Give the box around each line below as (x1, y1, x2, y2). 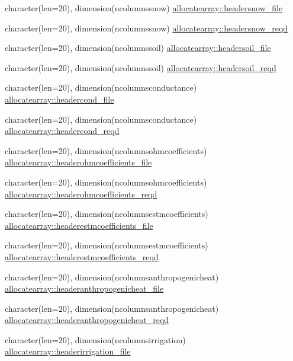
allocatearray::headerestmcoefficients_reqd (5, 250, 159, 263)
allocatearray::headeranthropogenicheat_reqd (5, 314, 169, 326)
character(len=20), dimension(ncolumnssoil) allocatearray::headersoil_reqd (5, 61, 276, 74)
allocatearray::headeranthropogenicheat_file (5, 282, 164, 295)
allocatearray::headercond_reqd (5, 124, 120, 137)
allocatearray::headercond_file (5, 92, 114, 105)
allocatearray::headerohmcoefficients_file (5, 156, 152, 168)
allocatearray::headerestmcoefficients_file (5, 219, 153, 231)
